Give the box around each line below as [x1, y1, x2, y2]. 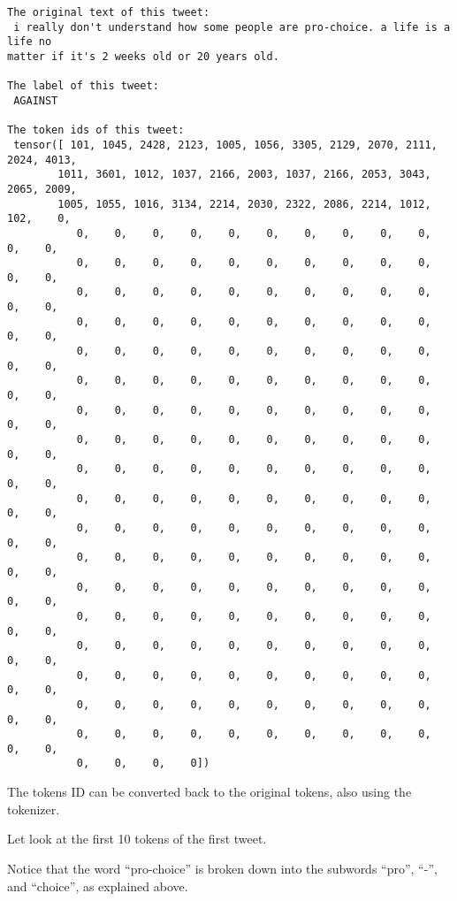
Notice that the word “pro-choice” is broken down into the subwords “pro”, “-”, [7, 859, 438, 877]
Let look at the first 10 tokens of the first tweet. [7, 829, 267, 848]
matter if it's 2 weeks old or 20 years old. [7, 50, 279, 63]
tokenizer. [7, 799, 60, 818]
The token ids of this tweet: [7, 124, 185, 137]
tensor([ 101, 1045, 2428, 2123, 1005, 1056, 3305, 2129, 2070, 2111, [13, 138, 438, 151]
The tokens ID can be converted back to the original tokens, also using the [7, 783, 412, 801]
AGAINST [13, 94, 58, 107]
